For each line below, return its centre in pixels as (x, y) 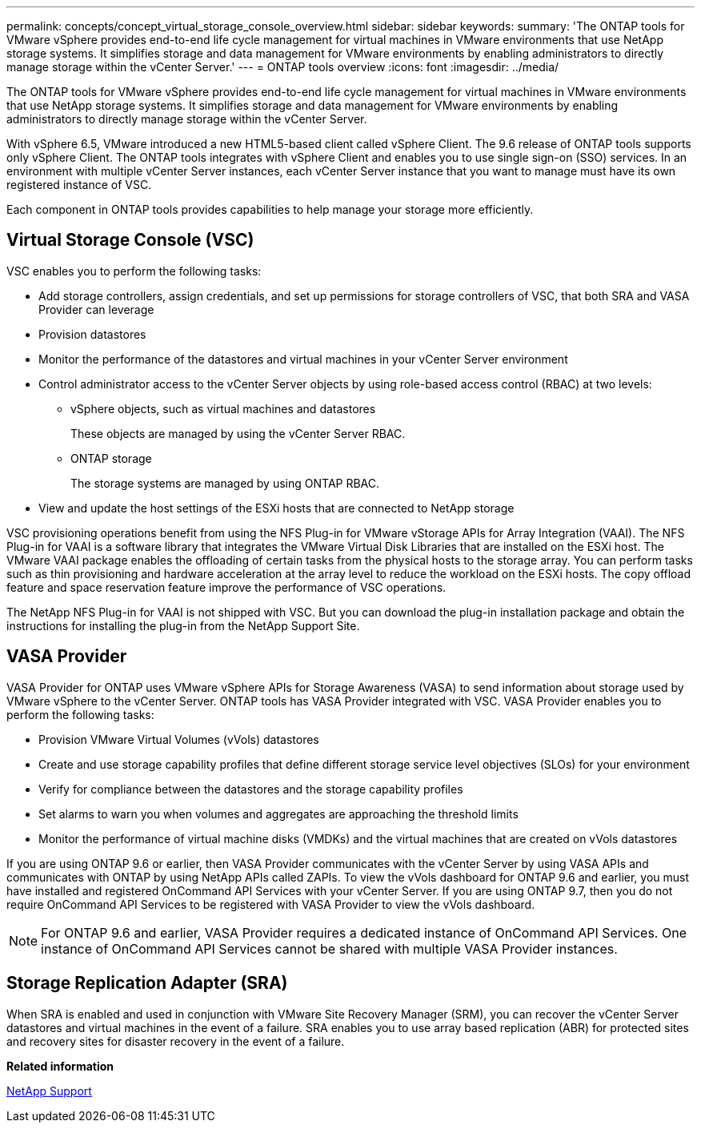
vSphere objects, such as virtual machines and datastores (223, 408)
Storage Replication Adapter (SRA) (147, 983)
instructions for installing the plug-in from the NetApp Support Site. (183, 625)
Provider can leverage (96, 309)
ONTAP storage (111, 458)
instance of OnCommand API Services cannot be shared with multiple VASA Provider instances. (329, 948)
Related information (60, 1066)
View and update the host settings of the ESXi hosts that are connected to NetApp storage (276, 508)
